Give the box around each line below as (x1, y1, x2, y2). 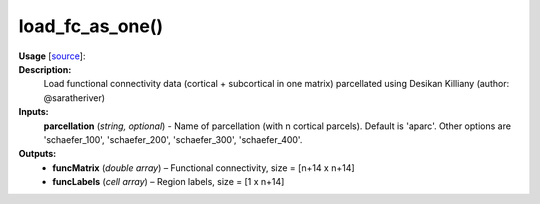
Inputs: (18, 106, 49, 118)
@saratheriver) (43, 91, 105, 104)
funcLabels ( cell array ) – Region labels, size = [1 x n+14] (52, 176, 285, 188)
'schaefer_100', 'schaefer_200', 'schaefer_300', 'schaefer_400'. (43, 133, 303, 145)
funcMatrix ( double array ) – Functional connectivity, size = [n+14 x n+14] (52, 161, 355, 174)
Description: (18, 63, 72, 75)
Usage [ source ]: (18, 50, 86, 62)
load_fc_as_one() (18, 15, 164, 37)
